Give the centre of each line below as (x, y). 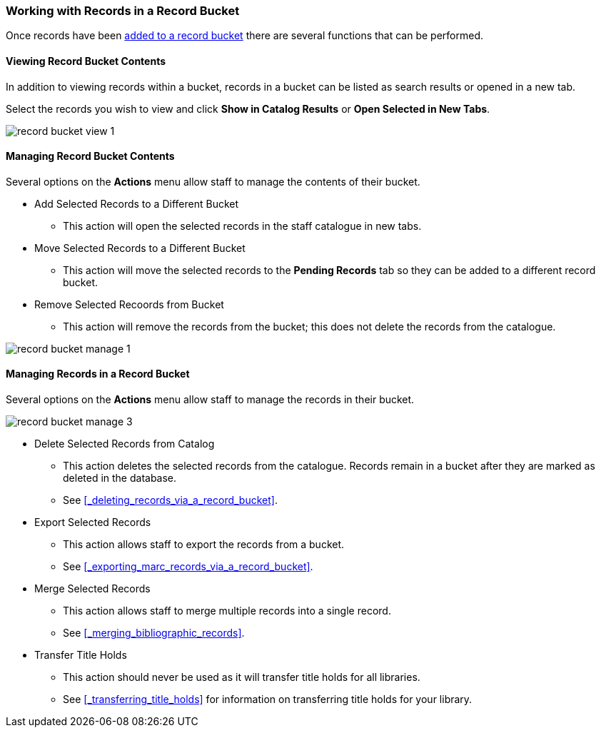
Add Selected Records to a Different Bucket (137, 203)
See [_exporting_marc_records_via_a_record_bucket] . (188, 567)
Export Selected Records (93, 522)
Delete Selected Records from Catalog (125, 444)
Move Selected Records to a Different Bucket (140, 248)
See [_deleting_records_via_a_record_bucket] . (170, 500)
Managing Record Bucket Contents (90, 156)
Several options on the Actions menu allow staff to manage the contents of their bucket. (213, 181)
